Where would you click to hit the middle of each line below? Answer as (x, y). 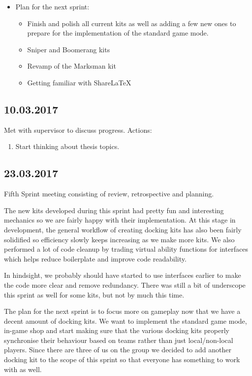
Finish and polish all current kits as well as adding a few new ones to (132, 23)
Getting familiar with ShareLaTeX (79, 82)
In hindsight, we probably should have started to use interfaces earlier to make (123, 275)
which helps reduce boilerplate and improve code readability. (95, 258)
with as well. (23, 369)
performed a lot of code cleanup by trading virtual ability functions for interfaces (126, 249)
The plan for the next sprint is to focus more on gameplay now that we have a (122, 311)
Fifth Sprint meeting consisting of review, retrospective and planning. (109, 194)
